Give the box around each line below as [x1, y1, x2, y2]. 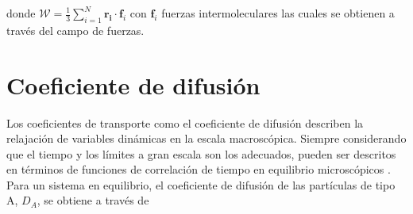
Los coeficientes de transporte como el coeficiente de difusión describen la [6, 114, 364, 131]
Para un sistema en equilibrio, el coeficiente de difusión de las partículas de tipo [6, 176, 396, 193]
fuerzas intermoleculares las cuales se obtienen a [161, 5, 395, 21]
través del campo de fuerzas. [6, 21, 145, 38]
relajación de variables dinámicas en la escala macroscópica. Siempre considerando [6, 130, 407, 147]
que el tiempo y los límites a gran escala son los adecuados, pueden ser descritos [6, 145, 396, 162]
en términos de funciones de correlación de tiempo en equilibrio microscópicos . [6, 161, 391, 178]
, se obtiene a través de [37, 192, 149, 208]
